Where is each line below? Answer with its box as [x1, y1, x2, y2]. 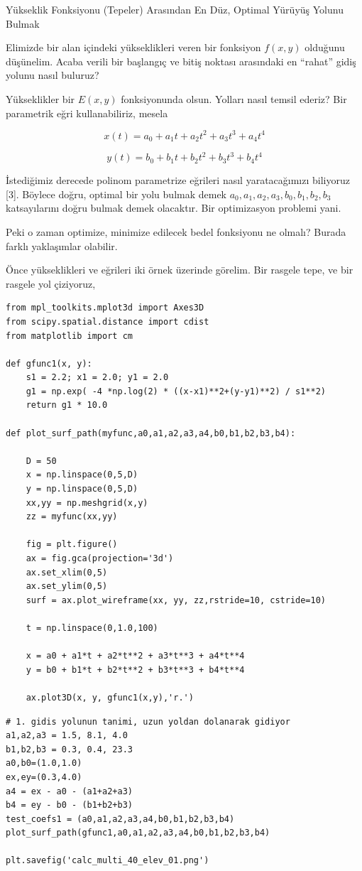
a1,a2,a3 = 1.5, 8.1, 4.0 [6, 730, 128, 741]
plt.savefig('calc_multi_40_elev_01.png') [6, 855, 209, 866]
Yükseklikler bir [6, 91, 75, 106]
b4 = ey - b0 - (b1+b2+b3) [6, 800, 133, 811]
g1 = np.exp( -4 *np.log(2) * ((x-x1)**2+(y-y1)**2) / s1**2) [26, 386, 327, 396]
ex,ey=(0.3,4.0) [6, 772, 82, 782]
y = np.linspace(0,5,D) [26, 484, 138, 494]
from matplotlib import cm [6, 330, 133, 341]
